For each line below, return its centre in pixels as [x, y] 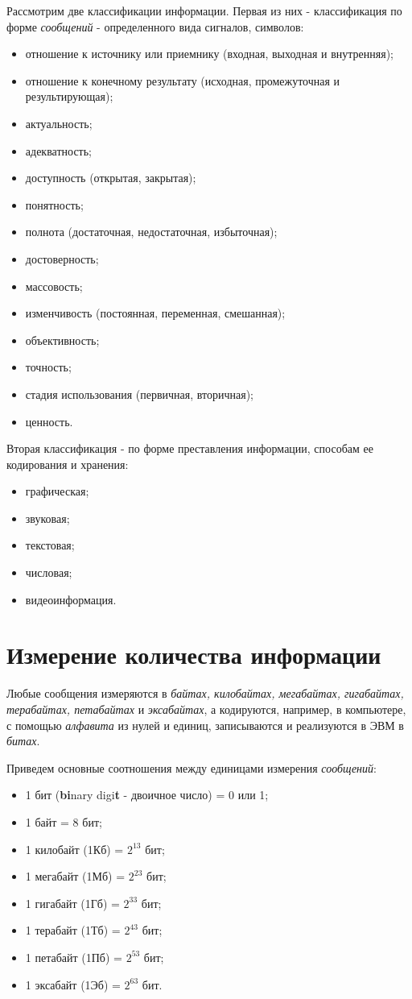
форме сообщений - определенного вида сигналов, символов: [155, 26]
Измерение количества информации [194, 655]
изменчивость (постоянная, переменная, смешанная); [155, 313]
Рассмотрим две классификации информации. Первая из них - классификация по [204, 10]
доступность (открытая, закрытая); [111, 178]
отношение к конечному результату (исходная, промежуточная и [183, 80]
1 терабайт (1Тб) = [73, 930]
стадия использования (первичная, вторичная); [139, 394]
